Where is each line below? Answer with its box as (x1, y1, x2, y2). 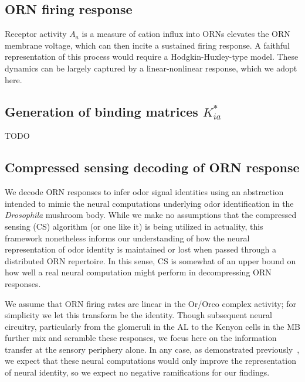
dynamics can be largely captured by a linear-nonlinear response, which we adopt (5, 62, 297, 74)
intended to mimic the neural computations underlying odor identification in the (5, 197, 294, 209)
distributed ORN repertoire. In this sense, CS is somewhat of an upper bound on (5, 254, 296, 267)
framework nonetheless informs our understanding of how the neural (5, 231, 250, 244)
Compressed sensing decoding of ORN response (5, 158, 300, 176)
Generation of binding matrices (5, 102, 198, 120)
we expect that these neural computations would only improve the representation (5, 354, 296, 367)
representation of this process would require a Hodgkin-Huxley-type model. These (5, 50, 299, 63)
